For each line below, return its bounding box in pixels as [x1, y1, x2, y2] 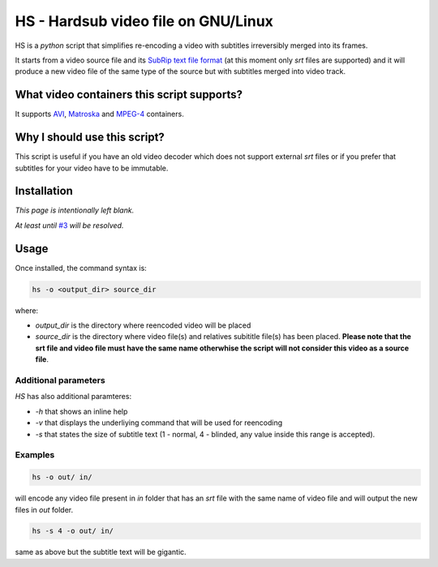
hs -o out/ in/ [32, 473, 92, 482]
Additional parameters [15, 375, 105, 386]
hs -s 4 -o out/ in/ [32, 526, 114, 535]
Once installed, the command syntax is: [15, 263, 148, 273]
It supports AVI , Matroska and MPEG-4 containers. [15, 110, 184, 119]
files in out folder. [15, 505, 74, 514]
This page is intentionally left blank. [15, 205, 135, 215]
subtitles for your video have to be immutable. [15, 163, 169, 173]
